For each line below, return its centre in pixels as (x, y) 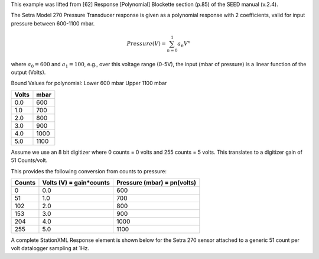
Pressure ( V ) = (147, 43)
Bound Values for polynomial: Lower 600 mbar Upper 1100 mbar (89, 83)
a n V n (184, 44)
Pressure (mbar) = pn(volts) (156, 183)
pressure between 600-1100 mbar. (53, 23)
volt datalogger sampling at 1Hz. (50, 248)
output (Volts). (28, 72)
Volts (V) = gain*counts (76, 183)
